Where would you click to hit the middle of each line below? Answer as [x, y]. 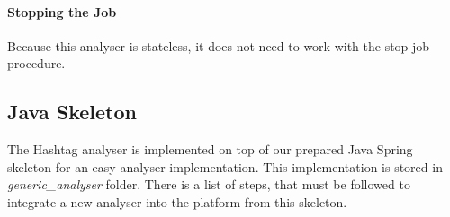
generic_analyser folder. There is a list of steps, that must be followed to [209, 184]
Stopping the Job [62, 11]
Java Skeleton [72, 112]
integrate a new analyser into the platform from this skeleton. [177, 201]
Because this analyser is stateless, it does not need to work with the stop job [219, 45]
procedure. [36, 63]
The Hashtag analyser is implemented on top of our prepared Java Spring [210, 149]
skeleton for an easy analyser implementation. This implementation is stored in [225, 166]
